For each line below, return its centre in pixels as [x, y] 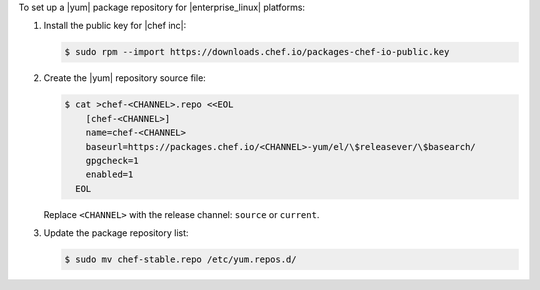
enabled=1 [109, 174]
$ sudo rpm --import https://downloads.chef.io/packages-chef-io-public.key [257, 52]
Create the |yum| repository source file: [125, 78]
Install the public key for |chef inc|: [115, 26]
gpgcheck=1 [112, 160]
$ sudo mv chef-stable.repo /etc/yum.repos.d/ [180, 259]
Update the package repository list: [116, 233]
